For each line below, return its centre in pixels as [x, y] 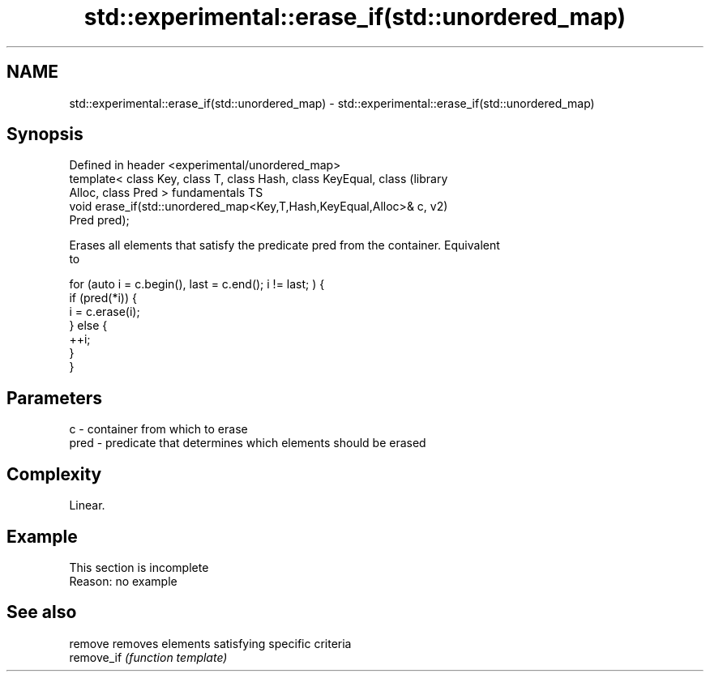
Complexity [54, 474]
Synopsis [45, 134]
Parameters [54, 398]
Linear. [87, 505]
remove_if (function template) [148, 657]
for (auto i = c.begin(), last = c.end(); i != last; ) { [197, 284]
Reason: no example [123, 581]
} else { [88, 326]
